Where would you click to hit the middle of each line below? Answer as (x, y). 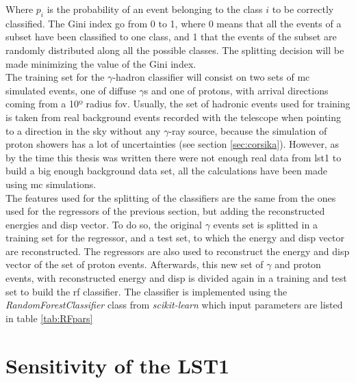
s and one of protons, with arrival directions (236, 90)
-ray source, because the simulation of (248, 130)
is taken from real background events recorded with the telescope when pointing (174, 117)
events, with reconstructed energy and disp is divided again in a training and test (176, 278)
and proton (298, 264)
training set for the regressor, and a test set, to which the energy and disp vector (175, 238)
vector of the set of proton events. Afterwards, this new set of (135, 264)
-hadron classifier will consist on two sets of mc (211, 77)
